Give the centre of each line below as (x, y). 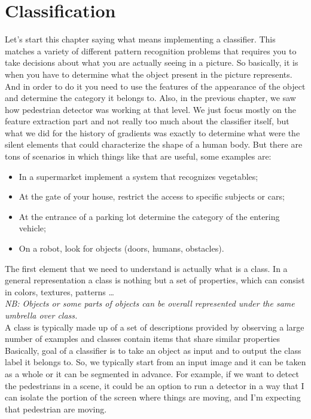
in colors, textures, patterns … (60, 291)
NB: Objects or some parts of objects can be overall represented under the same (150, 303)
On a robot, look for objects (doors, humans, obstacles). (121, 248)
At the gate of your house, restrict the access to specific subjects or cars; (152, 196)
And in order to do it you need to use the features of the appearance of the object (155, 86)
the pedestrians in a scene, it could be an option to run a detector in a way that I (155, 385)
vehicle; (32, 228)
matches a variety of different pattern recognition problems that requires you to (151, 51)
